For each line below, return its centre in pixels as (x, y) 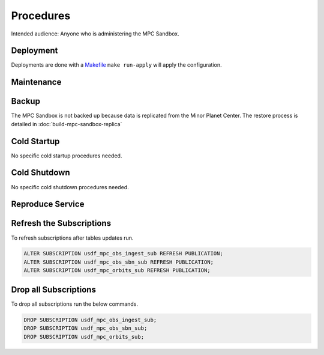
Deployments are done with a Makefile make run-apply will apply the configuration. (116, 65)
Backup (25, 101)
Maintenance (36, 82)
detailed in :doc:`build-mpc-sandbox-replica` (67, 124)
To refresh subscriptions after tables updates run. (72, 238)
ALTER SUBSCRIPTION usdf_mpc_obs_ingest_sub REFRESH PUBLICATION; (123, 253)
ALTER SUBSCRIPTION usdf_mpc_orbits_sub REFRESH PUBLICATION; (117, 271)
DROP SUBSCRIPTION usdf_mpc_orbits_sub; (84, 337)
